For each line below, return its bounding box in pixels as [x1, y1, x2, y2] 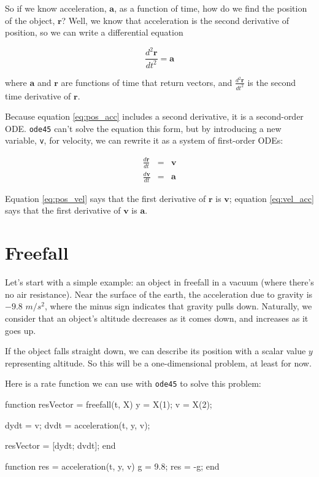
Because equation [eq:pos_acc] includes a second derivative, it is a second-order [5, 110, 304, 123]
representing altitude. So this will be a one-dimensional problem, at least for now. [5, 356, 312, 369]
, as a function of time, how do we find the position [114, 2, 307, 14]
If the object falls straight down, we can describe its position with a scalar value [5, 344, 306, 357]
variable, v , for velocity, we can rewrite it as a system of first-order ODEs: [5, 134, 283, 147]
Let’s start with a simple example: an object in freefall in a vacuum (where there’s [5, 276, 314, 289]
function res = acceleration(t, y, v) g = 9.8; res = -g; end [5, 459, 220, 472]
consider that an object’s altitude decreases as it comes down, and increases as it [5, 311, 309, 324]
